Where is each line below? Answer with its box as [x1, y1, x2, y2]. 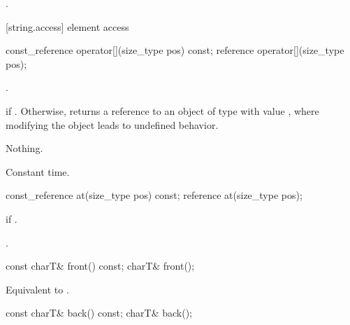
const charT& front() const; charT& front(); [6, 258, 195, 273]
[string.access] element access [6, 19, 129, 34]
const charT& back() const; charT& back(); [6, 305, 192, 320]
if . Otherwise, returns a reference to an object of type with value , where [6, 103, 319, 118]
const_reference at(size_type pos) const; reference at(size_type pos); [6, 188, 302, 202]
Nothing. [6, 141, 43, 155]
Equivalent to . [6, 282, 69, 296]
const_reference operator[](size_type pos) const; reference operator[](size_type [6, 43, 344, 57]
